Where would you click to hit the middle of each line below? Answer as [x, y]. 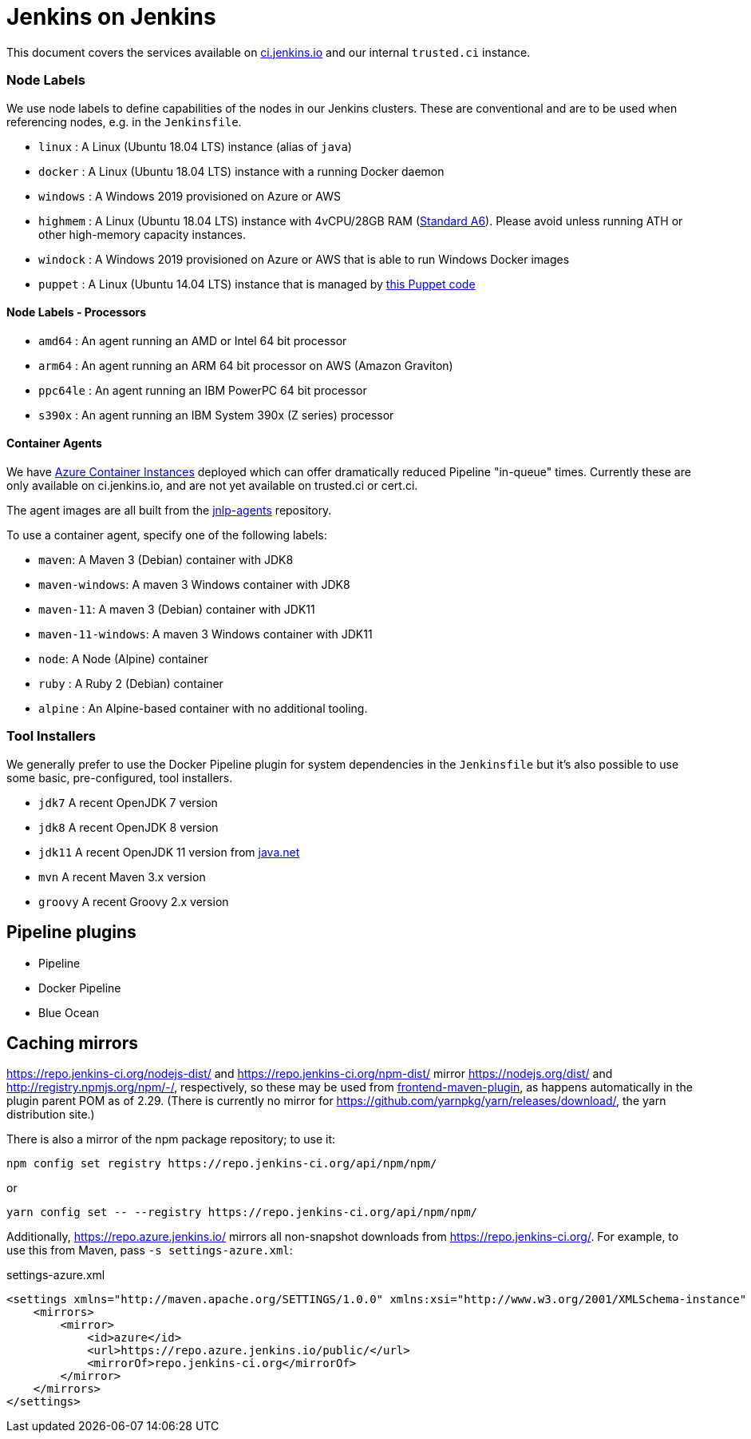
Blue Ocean [69, 1012]
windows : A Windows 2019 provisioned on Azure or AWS [190, 196]
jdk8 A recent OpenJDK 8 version [128, 827]
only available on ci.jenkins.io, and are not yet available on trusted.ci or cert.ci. [212, 485]
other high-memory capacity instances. [142, 234]
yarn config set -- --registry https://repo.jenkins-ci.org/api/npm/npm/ [242, 1212]
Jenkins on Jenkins [111, 17]
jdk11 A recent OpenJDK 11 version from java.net [169, 852]
